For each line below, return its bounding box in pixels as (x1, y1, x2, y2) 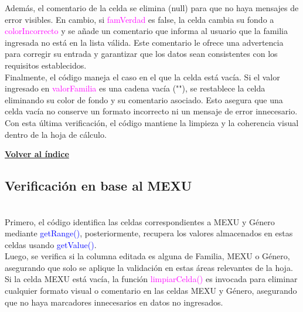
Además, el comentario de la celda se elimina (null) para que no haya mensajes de (5, 2, 299, 13)
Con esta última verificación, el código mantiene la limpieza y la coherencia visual (5, 116, 299, 128)
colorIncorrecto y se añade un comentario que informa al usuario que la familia (5, 25, 288, 37)
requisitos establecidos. (5, 59, 87, 71)
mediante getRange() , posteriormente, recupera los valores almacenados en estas (5, 227, 293, 239)
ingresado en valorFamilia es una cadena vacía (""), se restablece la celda (5, 82, 265, 94)
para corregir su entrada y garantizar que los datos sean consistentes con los (5, 48, 278, 60)
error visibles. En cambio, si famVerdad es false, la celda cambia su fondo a (5, 13, 274, 25)
